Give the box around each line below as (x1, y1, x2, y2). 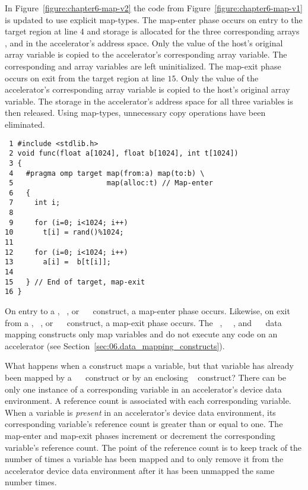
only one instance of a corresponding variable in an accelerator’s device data (5, 382, 282, 395)
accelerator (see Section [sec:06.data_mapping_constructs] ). (5, 339, 225, 352)
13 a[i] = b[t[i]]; (5, 258, 111, 267)
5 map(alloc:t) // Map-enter (9, 179, 213, 188)
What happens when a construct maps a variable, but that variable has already (5, 359, 294, 372)
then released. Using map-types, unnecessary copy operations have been (5, 106, 266, 119)
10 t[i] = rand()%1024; (5, 228, 124, 237)
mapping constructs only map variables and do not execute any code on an (5, 328, 278, 340)
